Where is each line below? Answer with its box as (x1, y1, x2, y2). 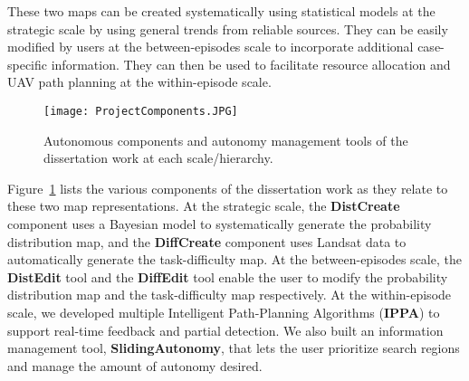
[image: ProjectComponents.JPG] (43, 104, 238, 118)
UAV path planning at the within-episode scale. (7, 72, 272, 91)
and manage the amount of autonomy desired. (7, 356, 263, 375)
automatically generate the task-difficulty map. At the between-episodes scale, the (7, 250, 462, 269)
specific (7, 54, 48, 73)
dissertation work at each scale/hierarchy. (43, 148, 273, 167)
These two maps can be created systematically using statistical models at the (7, 2, 435, 20)
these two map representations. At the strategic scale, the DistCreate (7, 196, 400, 215)
